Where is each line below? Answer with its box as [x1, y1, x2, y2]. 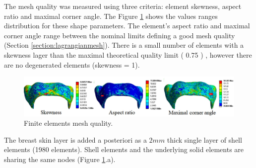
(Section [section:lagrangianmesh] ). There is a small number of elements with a [4, 40, 244, 50]
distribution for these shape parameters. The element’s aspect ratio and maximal [4, 20, 250, 31]
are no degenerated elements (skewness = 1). [4, 59, 140, 70]
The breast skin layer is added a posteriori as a [4, 134, 147, 145]
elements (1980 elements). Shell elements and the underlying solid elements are [4, 144, 244, 155]
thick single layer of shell [167, 134, 242, 145]
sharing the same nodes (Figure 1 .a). [4, 154, 116, 165]
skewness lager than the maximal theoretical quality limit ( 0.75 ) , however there [4, 49, 252, 60]
